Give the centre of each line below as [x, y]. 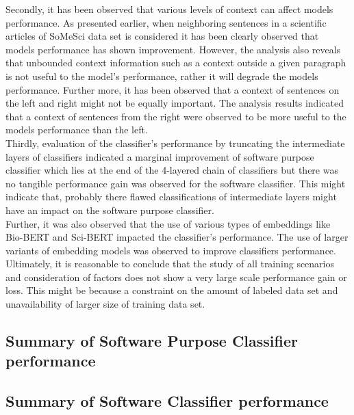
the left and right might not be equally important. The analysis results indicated [175, 103]
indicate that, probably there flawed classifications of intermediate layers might [171, 197]
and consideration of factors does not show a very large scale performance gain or [176, 277]
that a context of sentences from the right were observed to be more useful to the [176, 116]
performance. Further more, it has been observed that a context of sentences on [173, 89]
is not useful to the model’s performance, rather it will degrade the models [162, 76]
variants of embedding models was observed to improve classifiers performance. [171, 250]
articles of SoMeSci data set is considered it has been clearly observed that [162, 36]
